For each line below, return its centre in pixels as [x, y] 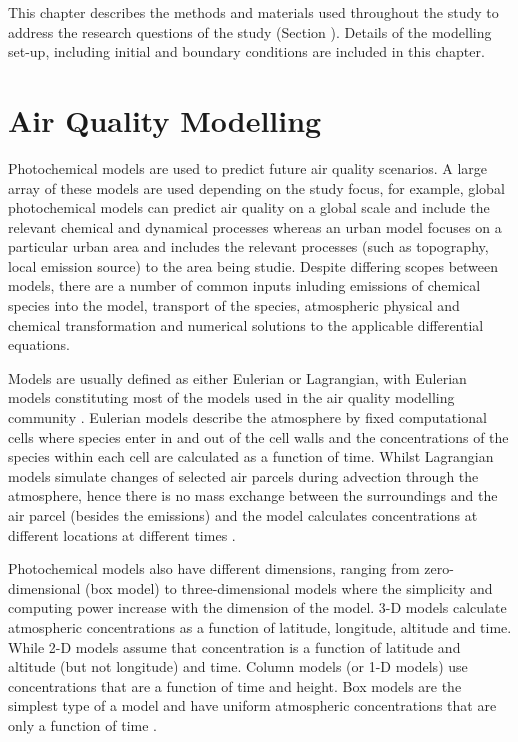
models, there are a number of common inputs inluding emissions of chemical [244, 285]
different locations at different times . [122, 534]
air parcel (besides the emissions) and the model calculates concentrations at [243, 515]
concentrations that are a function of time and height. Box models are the [235, 685]
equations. [39, 344]
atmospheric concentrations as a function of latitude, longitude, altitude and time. [260, 626]
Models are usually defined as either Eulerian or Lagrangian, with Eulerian [237, 377]
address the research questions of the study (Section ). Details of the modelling [250, 31]
